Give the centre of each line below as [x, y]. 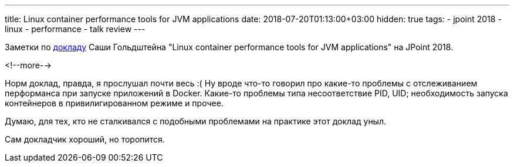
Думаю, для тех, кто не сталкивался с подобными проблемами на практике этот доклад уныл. [196, 121]
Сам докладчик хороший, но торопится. [85, 139]
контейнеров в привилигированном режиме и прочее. [114, 103]
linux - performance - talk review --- [75, 29]
